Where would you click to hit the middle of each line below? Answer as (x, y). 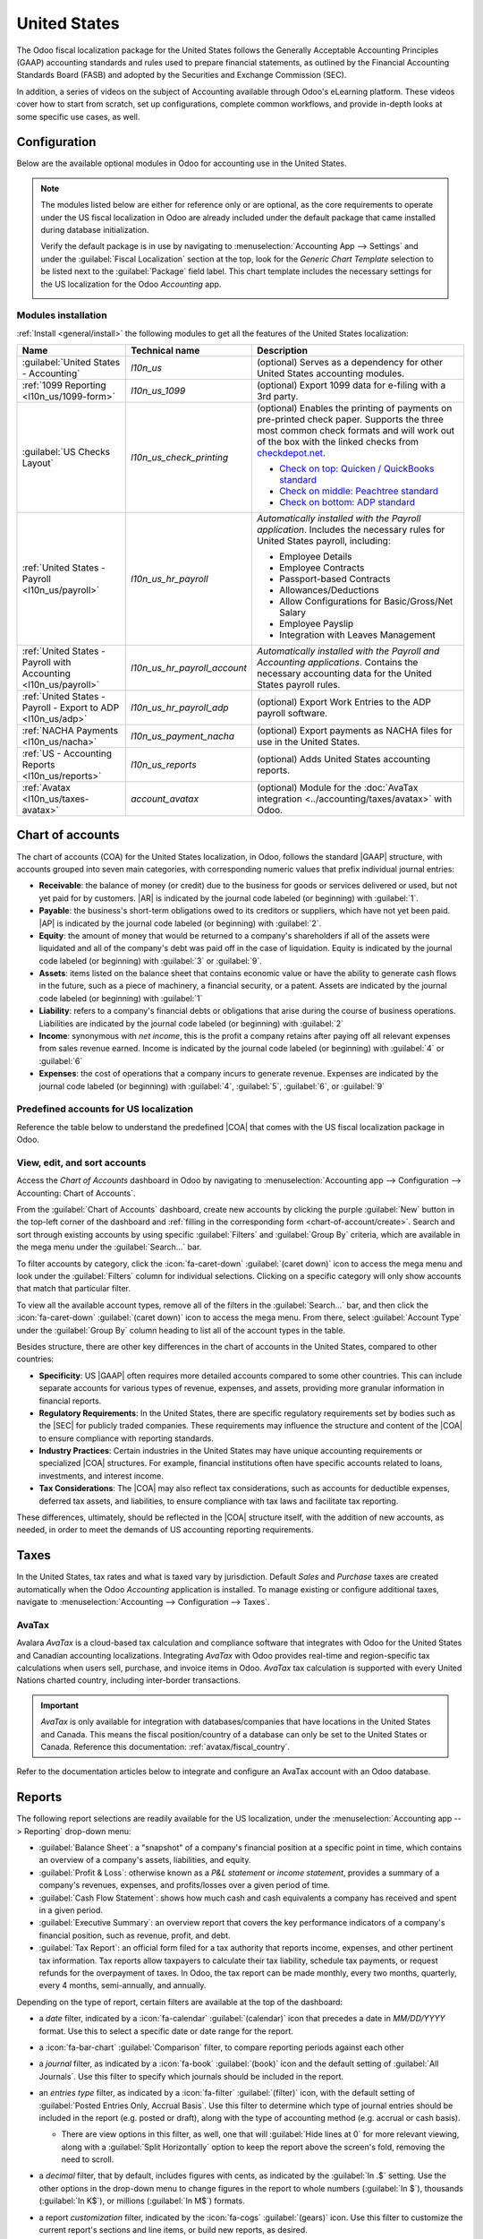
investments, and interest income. (102, 1476)
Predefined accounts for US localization (105, 1109)
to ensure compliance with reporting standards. (126, 1438)
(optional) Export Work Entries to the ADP (344, 702)
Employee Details (315, 557)
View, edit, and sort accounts (81, 1162)
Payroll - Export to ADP (71, 708)
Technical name (165, 351)
